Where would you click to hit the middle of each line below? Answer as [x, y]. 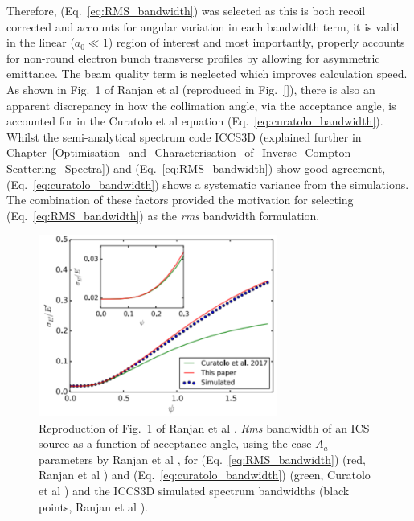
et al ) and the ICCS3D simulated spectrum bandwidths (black [194, 490]
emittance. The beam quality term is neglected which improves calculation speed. [207, 74]
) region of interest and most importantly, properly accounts [256, 42]
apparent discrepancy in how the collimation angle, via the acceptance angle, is [201, 105]
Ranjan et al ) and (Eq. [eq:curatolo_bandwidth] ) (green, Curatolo [205, 475]
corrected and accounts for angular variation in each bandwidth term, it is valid [203, 26]
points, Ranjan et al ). [94, 506]
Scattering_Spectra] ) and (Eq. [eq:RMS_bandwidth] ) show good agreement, [196, 168]
